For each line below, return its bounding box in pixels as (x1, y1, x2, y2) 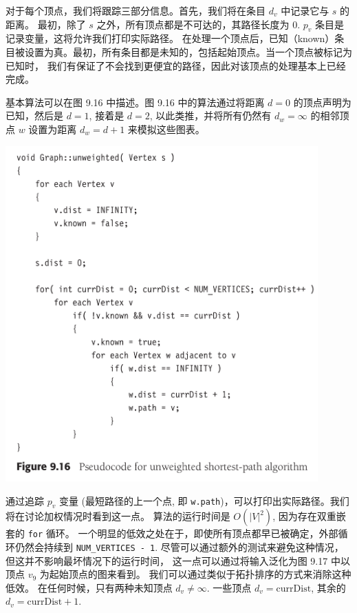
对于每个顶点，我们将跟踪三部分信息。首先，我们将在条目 (6, 3, 266, 17)
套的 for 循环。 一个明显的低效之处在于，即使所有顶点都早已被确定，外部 (6, 526, 338, 541)
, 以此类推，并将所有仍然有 (149, 108, 272, 123)
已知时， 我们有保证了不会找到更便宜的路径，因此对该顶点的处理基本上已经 (6, 58, 346, 72)
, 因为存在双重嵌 (272, 509, 346, 523)
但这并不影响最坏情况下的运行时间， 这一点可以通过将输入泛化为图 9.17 (6, 553, 328, 567)
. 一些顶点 (206, 580, 252, 594)
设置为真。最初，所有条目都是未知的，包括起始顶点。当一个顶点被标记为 (24, 44, 352, 59)
